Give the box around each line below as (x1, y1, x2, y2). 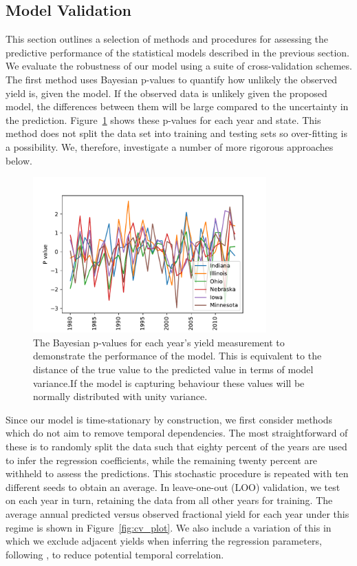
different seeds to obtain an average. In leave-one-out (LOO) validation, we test (6, 479, 340, 494)
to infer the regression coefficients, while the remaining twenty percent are (6, 452, 318, 467)
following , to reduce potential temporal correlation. (6, 547, 224, 561)
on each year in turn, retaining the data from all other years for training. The (6, 493, 333, 507)
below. (6, 153, 32, 167)
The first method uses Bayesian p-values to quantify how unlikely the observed (6, 72, 338, 86)
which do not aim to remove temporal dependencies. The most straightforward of (6, 426, 348, 440)
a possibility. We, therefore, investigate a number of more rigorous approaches (6, 139, 334, 154)
